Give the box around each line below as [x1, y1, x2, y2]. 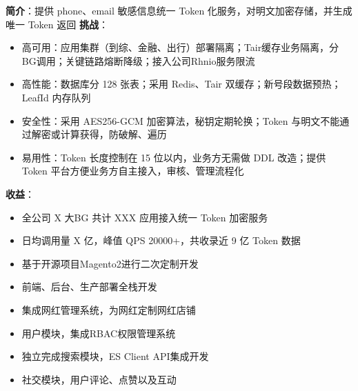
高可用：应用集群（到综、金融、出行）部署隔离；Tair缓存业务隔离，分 [21, 40, 339, 54]
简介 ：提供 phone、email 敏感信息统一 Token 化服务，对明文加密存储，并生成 [6, 3, 352, 17]
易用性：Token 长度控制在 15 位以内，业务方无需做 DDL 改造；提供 [21, 150, 326, 164]
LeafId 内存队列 [21, 90, 91, 104]
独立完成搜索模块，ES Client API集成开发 [21, 349, 209, 363]
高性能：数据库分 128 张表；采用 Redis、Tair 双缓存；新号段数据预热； [21, 77, 341, 91]
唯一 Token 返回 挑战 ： [6, 17, 108, 31]
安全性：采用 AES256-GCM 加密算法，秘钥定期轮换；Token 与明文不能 [21, 113, 340, 128]
